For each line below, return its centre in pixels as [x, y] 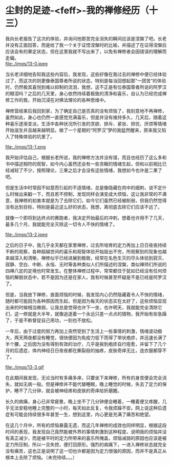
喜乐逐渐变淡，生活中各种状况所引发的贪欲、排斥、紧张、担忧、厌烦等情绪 [88, 123]
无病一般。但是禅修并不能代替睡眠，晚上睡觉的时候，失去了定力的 [92, 384]
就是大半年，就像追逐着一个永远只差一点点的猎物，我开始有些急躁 [97, 313]
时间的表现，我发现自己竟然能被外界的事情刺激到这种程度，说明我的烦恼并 [84, 432]
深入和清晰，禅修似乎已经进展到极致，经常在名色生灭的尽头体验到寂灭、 [90, 258]
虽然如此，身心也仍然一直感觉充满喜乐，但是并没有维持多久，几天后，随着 [84, 117]
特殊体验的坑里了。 [34, 136]
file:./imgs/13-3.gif [25, 367]
